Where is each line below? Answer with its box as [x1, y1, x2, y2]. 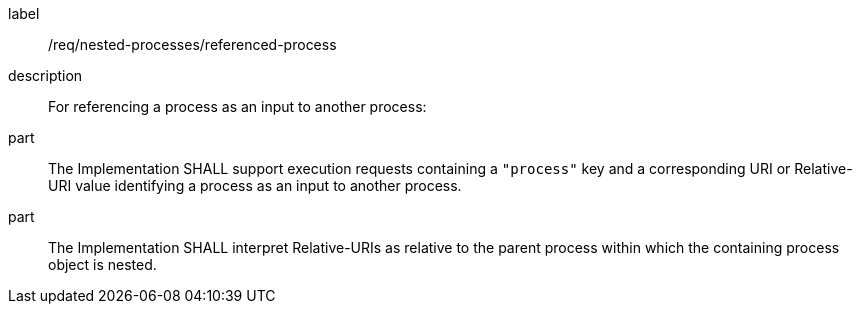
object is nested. [48, 256, 157, 273]
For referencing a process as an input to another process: [48, 98, 427, 115]
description [8, 67, 83, 84]
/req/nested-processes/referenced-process [48, 36, 337, 53]
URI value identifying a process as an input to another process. [48, 177, 462, 194]
